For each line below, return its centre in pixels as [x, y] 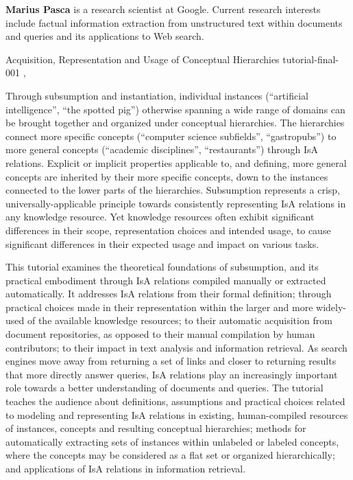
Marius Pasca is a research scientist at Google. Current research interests [163, 9]
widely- [331, 307]
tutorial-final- [311, 59]
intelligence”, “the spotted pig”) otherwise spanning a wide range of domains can [175, 109]
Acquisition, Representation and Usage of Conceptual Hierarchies [143, 59]
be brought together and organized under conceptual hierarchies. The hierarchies [175, 123]
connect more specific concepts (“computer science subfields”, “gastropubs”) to [171, 136]
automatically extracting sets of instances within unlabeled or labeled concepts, [172, 441]
